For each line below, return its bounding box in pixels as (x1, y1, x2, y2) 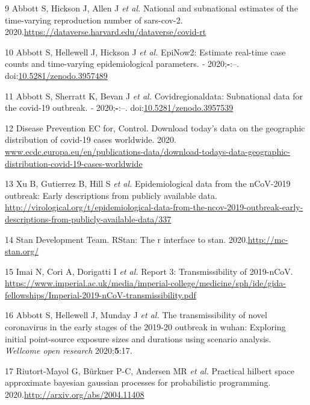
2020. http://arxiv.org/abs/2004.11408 (5, 388, 144, 401)
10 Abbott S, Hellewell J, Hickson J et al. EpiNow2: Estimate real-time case (5, 45, 286, 58)
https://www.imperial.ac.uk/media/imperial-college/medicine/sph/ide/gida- (5, 277, 286, 289)
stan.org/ (5, 245, 39, 257)
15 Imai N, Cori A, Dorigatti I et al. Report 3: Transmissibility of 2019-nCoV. (5, 265, 293, 277)
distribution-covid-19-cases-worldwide (5, 157, 143, 169)
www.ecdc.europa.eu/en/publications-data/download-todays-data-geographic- (5, 145, 290, 157)
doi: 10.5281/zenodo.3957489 (5, 69, 108, 81)
